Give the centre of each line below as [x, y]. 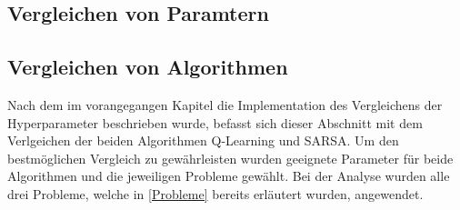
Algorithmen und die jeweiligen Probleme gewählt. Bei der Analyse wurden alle [229, 176]
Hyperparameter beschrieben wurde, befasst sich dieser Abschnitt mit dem [215, 122]
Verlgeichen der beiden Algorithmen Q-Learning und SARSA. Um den [203, 140]
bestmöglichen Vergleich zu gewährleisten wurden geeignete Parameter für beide [230, 158]
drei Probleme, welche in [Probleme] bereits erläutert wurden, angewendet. [215, 193]
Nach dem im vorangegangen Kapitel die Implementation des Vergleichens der [225, 104]
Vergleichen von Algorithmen [148, 67]
